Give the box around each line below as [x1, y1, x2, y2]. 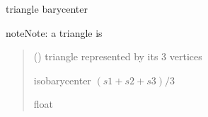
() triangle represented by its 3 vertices [33, 49, 202, 64]
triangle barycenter [6, 1, 88, 16]
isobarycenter [33, 72, 91, 87]
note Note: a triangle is [6, 25, 103, 40]
